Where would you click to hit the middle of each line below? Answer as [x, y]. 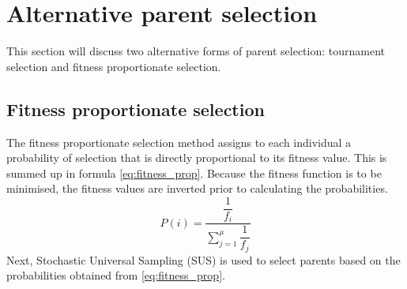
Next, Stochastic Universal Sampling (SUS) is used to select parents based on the [203, 259]
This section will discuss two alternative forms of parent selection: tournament [196, 51]
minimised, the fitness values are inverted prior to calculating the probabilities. [197, 188]
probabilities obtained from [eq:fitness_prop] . [116, 275]
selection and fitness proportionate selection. [114, 66]
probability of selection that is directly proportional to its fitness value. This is [197, 158]
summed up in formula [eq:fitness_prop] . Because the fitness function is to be [194, 173]
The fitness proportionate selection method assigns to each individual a [179, 142]
